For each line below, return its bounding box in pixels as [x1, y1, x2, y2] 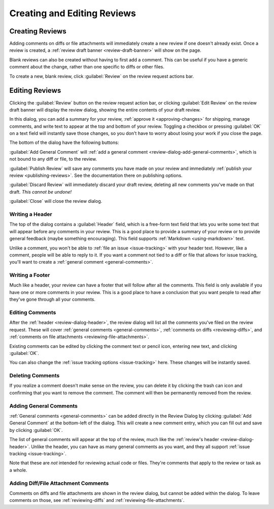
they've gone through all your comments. [9, 297, 96, 303]
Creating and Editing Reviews [9, 8, 136, 19]
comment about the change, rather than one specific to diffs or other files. [9, 64, 164, 70]
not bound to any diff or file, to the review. [9, 156, 97, 162]
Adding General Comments [9, 402, 78, 409]
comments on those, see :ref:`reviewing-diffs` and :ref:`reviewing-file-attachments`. [9, 497, 185, 503]
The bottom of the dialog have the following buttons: [9, 139, 119, 146]
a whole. [9, 467, 27, 473]
